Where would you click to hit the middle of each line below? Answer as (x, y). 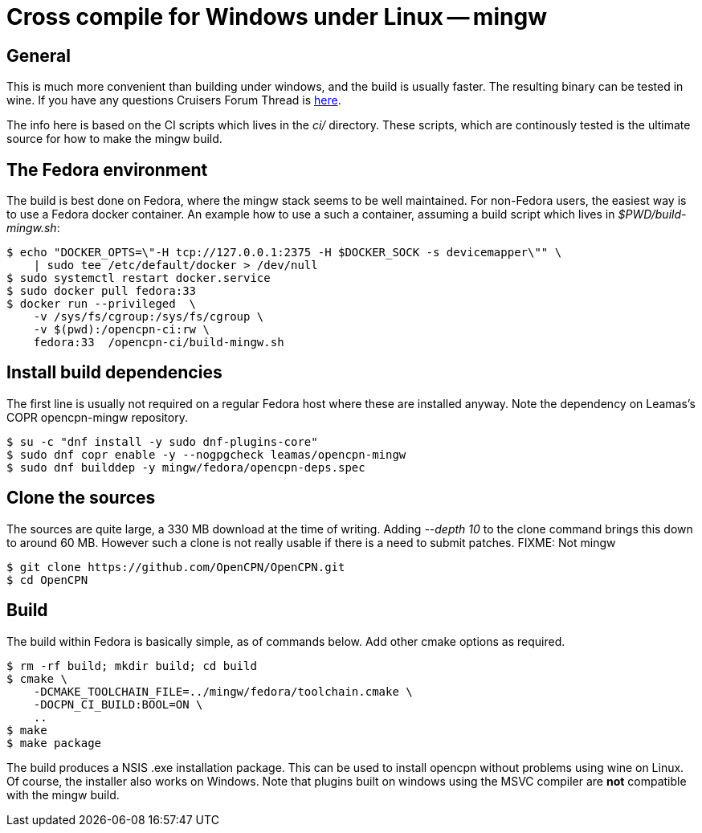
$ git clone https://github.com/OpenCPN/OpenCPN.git (176, 567)
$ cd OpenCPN (47, 580)
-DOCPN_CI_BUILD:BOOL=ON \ (118, 704)
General (39, 55)
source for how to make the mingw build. (114, 139)
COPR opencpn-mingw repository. (97, 417)
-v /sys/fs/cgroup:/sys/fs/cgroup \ (149, 317)
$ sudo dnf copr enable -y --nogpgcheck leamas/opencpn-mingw (206, 454)
